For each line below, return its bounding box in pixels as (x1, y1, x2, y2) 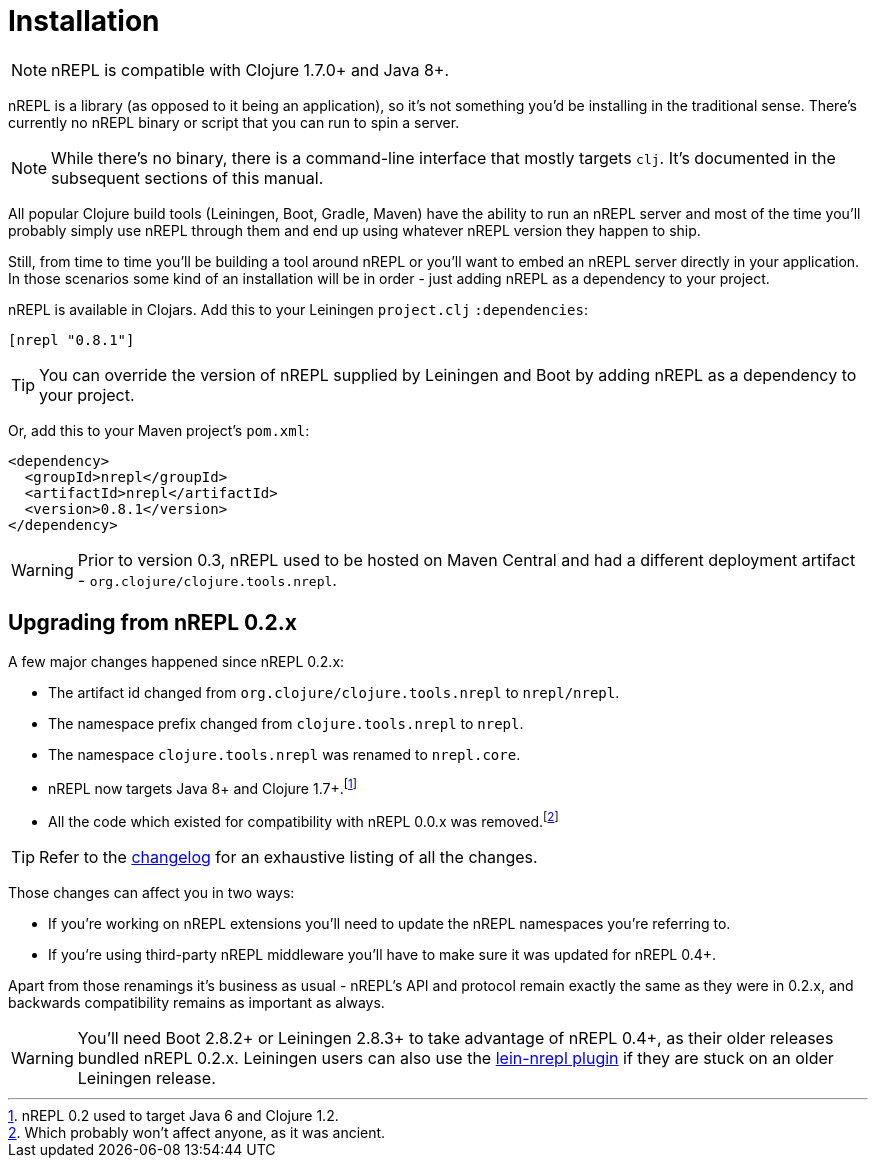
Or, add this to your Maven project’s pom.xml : (8, 421, 310, 439)
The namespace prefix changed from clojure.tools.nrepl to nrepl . (48, 714, 524, 732)
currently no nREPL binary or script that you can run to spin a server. (8, 113, 460, 131)
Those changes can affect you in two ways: (8, 883, 295, 901)
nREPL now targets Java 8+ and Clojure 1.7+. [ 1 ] (48, 776, 357, 797)
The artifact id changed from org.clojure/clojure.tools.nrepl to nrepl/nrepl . (48, 683, 620, 701)
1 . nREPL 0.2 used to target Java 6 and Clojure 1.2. (8, 1106, 339, 1124)
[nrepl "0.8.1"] (8, 331, 135, 348)
